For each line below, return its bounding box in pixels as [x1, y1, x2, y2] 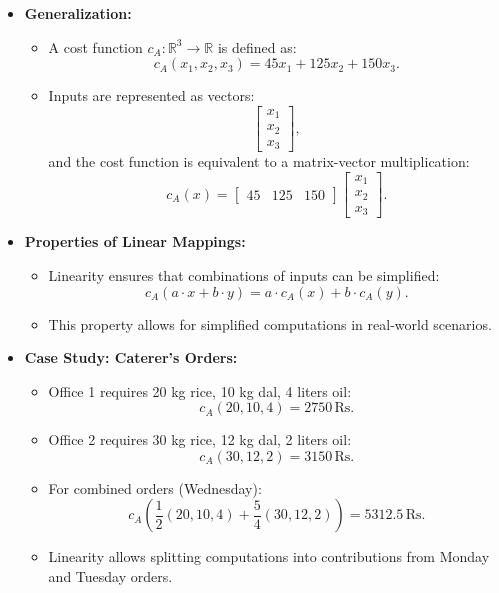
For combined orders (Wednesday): [48, 477, 262, 498]
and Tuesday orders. [48, 566, 173, 587]
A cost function [48, 36, 143, 57]
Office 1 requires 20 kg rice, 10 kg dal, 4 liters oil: [48, 380, 352, 401]
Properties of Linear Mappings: [24, 231, 246, 252]
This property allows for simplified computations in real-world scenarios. [48, 313, 492, 334]
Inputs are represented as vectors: [48, 85, 255, 106]
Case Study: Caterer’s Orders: [24, 347, 238, 368]
